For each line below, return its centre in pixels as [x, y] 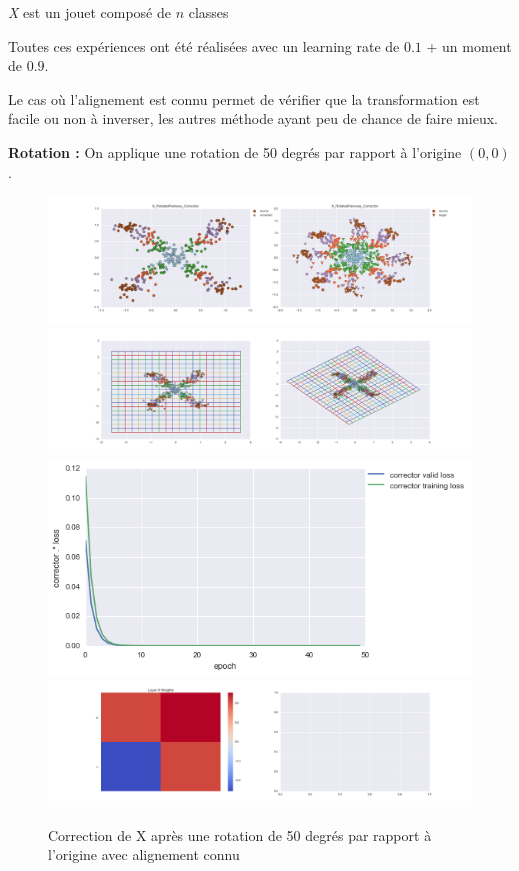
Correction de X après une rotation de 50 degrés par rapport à [240, 834]
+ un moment [469, 45]
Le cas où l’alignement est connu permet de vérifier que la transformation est [244, 98]
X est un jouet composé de [89, 12]
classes [208, 12]
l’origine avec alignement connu [144, 854]
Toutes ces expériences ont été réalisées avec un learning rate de [204, 45]
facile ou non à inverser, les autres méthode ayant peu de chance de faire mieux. [253, 118]
